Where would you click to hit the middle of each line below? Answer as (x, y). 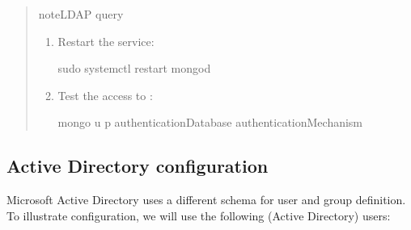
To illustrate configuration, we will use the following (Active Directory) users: (199, 215)
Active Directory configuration (138, 166)
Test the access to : (105, 95)
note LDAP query (81, 14)
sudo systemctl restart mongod (134, 68)
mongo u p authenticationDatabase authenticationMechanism (210, 122)
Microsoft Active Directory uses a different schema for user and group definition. (206, 200)
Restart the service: (106, 41)
